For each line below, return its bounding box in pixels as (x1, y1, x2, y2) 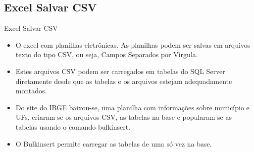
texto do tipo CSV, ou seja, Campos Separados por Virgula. (15, 49, 198, 60)
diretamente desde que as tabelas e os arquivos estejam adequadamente (15, 76, 232, 86)
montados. (15, 85, 47, 96)
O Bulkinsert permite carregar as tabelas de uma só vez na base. (15, 138, 212, 149)
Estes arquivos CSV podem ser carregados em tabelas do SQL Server (15, 66, 225, 76)
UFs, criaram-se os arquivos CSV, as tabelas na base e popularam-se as (15, 112, 232, 122)
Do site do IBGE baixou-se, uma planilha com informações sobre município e (15, 102, 250, 112)
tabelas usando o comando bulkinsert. (15, 121, 131, 132)
